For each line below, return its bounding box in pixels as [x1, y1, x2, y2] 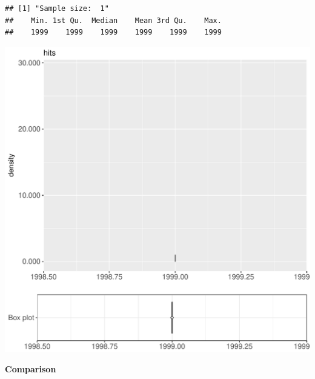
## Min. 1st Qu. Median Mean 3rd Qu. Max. [5, 16, 222, 25]
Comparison [5, 363, 56, 375]
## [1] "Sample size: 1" [5, 4, 109, 13]
